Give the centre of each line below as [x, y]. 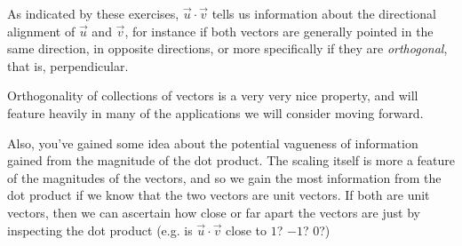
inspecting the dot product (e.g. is [100, 230]
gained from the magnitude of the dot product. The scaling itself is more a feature [231, 160]
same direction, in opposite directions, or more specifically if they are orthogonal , [227, 48]
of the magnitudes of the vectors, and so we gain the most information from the [224, 177]
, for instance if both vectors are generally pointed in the [279, 31]
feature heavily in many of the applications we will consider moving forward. [215, 112]
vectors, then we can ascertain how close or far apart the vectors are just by [214, 212]
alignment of [41, 31]
